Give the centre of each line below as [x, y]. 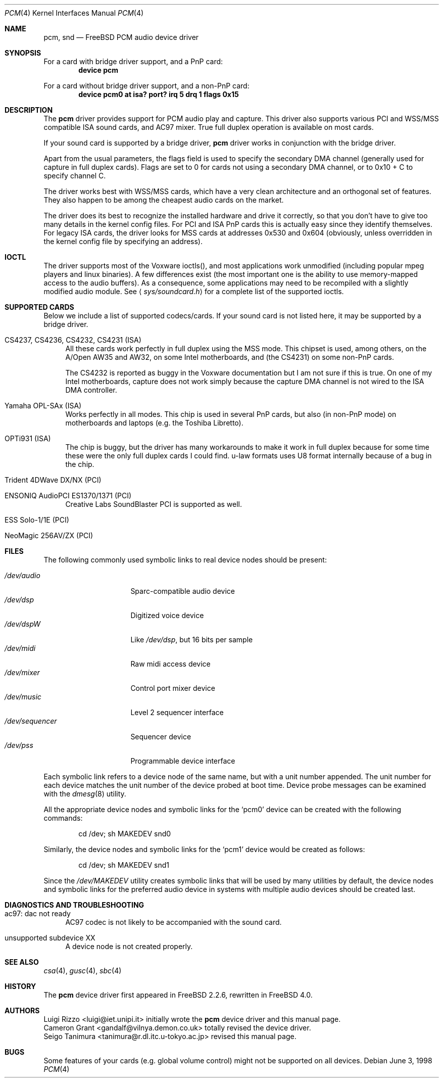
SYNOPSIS [23, 53]
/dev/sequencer [31, 721]
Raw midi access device [170, 664]
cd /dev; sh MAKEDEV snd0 [125, 834]
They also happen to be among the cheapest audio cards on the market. [164, 200]
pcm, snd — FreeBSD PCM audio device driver [121, 37]
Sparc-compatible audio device [183, 591]
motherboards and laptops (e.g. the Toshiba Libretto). [154, 423]
